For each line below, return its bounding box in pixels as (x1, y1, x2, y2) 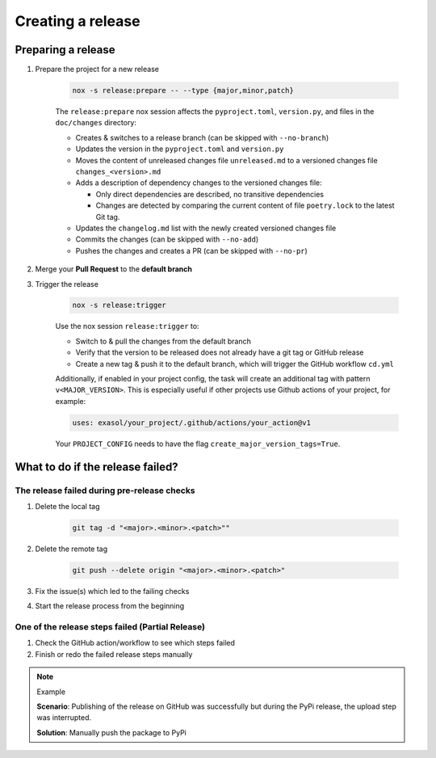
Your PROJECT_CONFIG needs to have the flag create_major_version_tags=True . (55, 439, 341, 448)
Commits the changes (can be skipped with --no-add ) (75, 234, 259, 244)
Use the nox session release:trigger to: (55, 322, 199, 331)
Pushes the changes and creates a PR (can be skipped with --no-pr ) (75, 246, 308, 255)
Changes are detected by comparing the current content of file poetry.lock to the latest (95, 200, 395, 210)
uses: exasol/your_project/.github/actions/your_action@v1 (72, 418, 311, 427)
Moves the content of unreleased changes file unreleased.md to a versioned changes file (75, 155, 379, 165)
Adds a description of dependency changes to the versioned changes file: (75, 178, 322, 187)
